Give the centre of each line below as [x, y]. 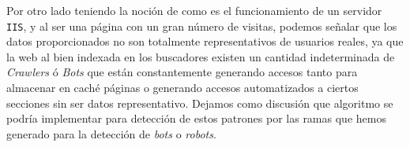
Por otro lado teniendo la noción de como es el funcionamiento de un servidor [194, 10]
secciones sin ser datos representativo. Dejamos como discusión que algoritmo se [200, 103]
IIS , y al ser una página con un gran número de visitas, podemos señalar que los [202, 26]
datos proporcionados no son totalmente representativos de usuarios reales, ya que [205, 41]
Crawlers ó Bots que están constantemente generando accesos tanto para [182, 72]
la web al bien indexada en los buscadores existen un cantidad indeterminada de [201, 56]
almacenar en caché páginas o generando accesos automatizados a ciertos [182, 88]
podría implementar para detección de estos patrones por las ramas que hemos [196, 118]
